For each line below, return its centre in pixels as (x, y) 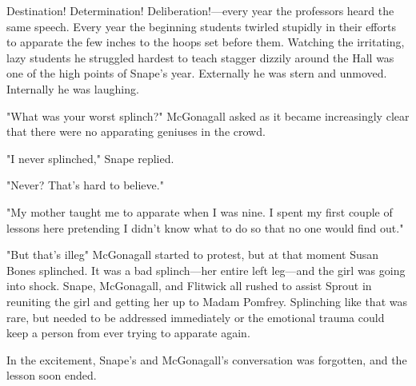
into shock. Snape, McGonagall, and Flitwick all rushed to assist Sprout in (189, 286)
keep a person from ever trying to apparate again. (128, 333)
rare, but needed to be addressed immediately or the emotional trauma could (196, 317)
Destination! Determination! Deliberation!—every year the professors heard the (200, 10)
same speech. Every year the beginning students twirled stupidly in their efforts (201, 26)
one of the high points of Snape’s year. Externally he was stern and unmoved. (197, 73)
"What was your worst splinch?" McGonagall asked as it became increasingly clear (208, 115)
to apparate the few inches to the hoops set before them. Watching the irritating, (206, 42)
